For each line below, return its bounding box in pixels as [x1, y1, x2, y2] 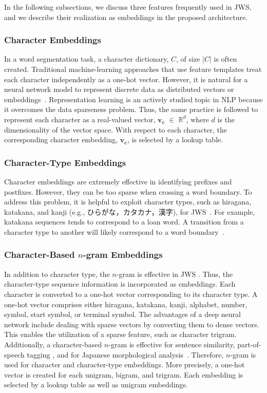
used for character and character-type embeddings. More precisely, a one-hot [4, 359, 245, 370]
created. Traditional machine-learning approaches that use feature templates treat [4, 64, 262, 74]
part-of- [237, 339, 261, 349]
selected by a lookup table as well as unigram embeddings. [4, 379, 188, 390]
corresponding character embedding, [4, 134, 118, 145]
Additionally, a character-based [4, 339, 102, 349]
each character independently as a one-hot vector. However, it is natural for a [4, 73, 248, 84]
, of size [176, 53, 200, 64]
